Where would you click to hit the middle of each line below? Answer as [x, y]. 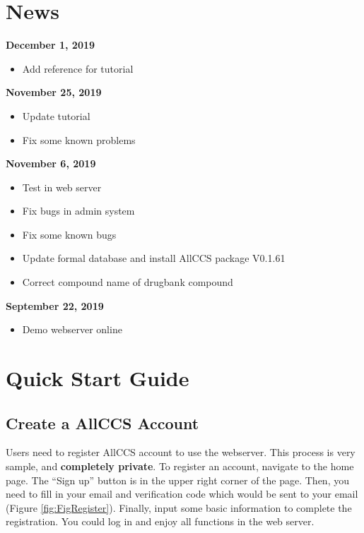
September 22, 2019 [55, 305]
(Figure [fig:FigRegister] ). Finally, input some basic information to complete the [179, 507]
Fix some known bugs [69, 234]
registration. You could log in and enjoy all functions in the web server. [160, 521]
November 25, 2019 [54, 92]
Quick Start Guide [98, 378]
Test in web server [62, 187]
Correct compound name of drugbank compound [128, 282]
